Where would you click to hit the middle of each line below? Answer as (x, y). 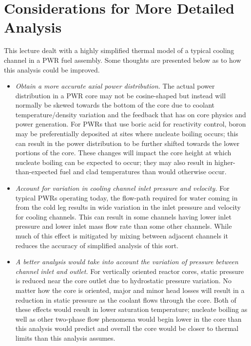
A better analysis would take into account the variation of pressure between (127, 262)
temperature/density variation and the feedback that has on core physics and (131, 114)
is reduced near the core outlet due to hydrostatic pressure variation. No (123, 281)
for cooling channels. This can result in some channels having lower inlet (123, 216)
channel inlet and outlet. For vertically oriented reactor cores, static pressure (130, 271)
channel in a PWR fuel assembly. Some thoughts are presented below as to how (123, 60)
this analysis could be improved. (52, 69)
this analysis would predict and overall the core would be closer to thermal (127, 328)
